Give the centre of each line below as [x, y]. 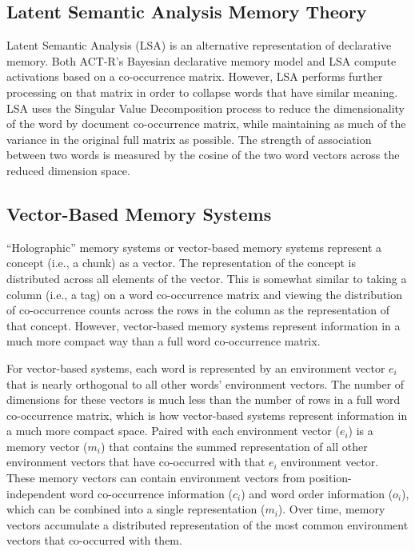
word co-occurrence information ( [151, 493]
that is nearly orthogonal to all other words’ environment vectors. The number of [206, 383]
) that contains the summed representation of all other [234, 446]
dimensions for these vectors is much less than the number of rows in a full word [204, 399]
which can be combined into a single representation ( [136, 509]
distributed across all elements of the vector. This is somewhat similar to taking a [207, 278]
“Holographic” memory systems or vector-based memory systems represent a [194, 247]
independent [36, 493]
